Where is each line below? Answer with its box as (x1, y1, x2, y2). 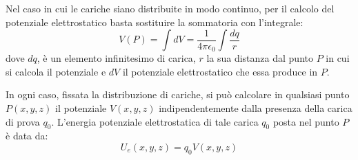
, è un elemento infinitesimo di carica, (37, 51, 196, 65)
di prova (6, 114, 40, 128)
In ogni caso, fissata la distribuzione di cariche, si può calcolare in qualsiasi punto (6, 87, 350, 102)
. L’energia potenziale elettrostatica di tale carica (51, 114, 259, 128)
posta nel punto (272, 114, 339, 128)
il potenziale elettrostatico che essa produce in (122, 64, 318, 78)
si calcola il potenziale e (6, 64, 106, 78)
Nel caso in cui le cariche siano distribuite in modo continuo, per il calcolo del (6, 1, 335, 15)
